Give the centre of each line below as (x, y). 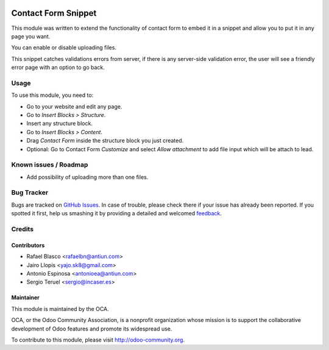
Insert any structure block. (59, 123)
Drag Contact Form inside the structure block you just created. (105, 141)
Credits (22, 229)
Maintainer (25, 298)
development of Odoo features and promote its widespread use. (92, 329)
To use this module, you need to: (52, 95)
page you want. (31, 36)
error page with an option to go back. (58, 68)
